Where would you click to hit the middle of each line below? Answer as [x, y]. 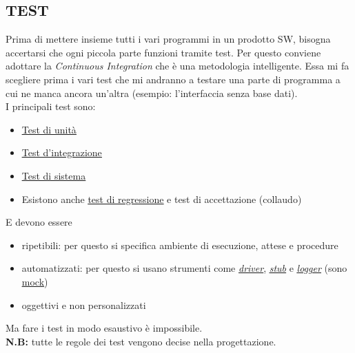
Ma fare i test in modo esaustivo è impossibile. [104, 328]
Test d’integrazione [62, 152]
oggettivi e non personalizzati [84, 304]
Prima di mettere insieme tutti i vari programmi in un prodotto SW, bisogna [168, 39]
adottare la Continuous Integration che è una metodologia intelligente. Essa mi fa [177, 66]
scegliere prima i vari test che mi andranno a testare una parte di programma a [173, 79]
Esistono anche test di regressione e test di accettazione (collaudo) [162, 199]
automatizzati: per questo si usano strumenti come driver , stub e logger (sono [184, 268]
